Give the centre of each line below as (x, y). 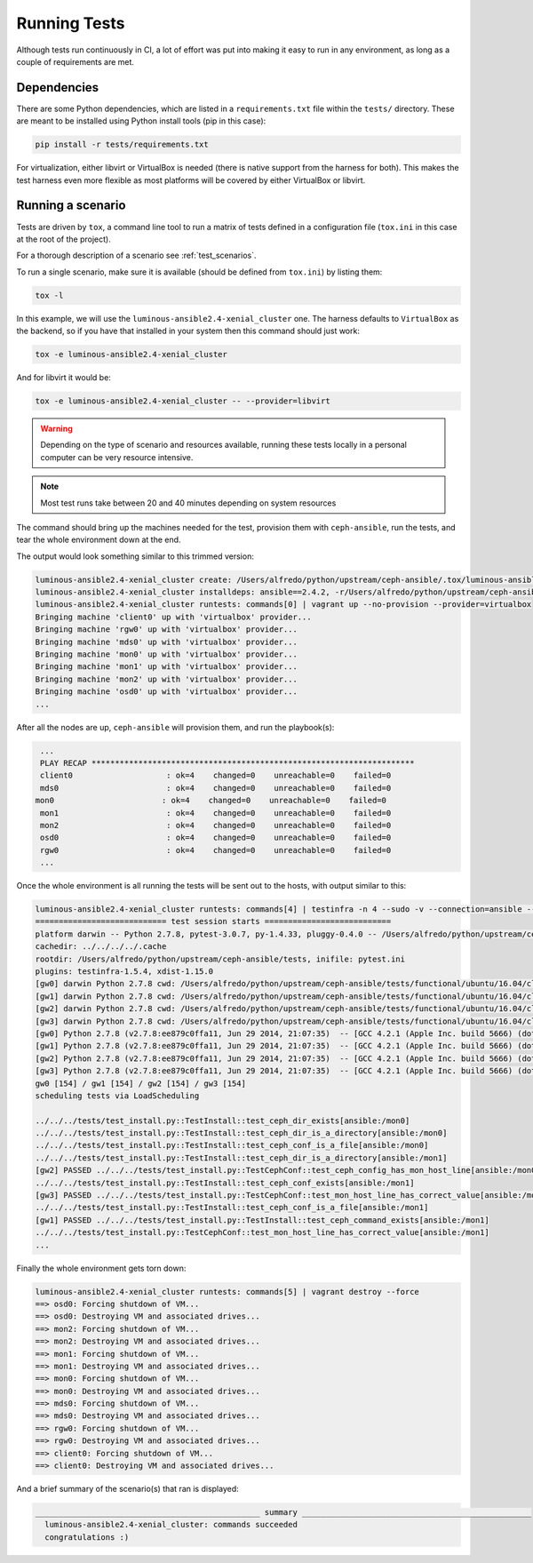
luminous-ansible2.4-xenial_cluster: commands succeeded (171, 1525)
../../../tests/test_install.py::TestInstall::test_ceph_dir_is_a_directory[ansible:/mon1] (241, 1158)
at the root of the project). (64, 239)
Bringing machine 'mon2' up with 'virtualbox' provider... (166, 679)
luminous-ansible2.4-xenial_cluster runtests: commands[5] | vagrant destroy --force (227, 1292)
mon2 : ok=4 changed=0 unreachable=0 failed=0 (216, 825)
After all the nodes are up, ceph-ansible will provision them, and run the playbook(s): (175, 727)
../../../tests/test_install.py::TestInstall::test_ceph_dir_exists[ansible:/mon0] (223, 1120)
